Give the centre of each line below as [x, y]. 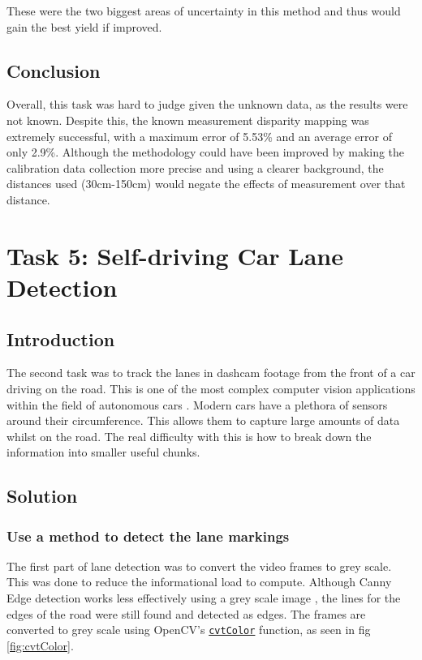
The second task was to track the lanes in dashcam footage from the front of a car [211, 373]
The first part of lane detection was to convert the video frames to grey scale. [199, 566]
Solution [42, 496]
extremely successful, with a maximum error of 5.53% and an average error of [199, 136]
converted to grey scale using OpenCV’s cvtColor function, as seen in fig [189, 630]
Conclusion [54, 70]
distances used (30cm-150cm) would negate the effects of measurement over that [206, 184]
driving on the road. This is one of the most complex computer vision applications [211, 388]
